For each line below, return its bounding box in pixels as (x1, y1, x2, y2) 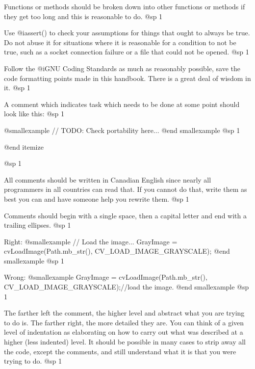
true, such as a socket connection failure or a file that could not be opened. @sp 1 (4, 47, 249, 57)
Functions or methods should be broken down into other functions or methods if (4, 1, 245, 11)
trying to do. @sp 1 (4, 356, 62, 366)
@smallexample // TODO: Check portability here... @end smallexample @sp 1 (4, 125, 240, 135)
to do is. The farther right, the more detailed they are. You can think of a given (4, 317, 244, 327)
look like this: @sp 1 (4, 108, 65, 119)
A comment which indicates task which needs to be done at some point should (4, 99, 240, 109)
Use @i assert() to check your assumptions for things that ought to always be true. (4, 27, 250, 38)
